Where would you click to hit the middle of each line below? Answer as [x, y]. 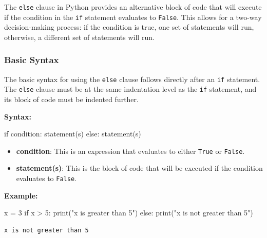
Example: [21, 195]
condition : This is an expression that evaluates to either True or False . [130, 151]
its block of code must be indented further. [71, 99]
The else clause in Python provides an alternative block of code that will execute [133, 7]
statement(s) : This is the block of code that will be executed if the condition [139, 168]
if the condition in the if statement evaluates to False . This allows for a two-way [133, 17]
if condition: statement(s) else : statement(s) [73, 134]
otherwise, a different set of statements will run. [79, 37]
